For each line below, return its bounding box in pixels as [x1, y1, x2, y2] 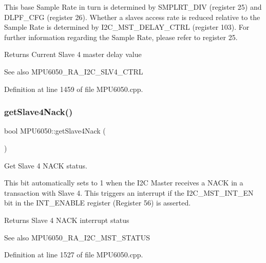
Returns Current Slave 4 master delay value [4, 49, 142, 60]
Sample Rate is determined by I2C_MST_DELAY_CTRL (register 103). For [4, 22, 250, 32]
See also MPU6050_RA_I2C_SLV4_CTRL [4, 66, 143, 77]
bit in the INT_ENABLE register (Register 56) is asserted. [4, 197, 191, 208]
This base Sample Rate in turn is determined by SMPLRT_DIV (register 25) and [4, 2, 262, 12]
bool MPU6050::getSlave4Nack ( [4, 125, 106, 136]
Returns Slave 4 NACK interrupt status [4, 214, 129, 225]
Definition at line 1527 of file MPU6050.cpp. [4, 249, 143, 260]
